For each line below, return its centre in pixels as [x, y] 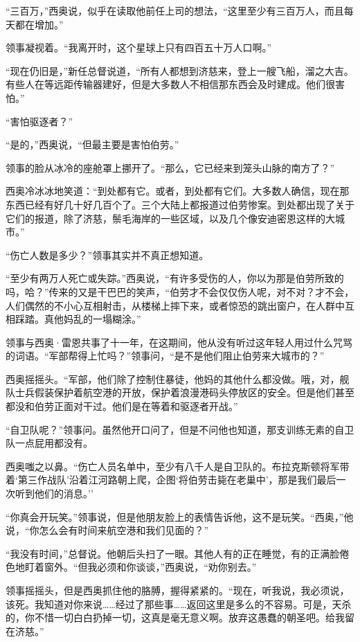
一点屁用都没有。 [54, 443]
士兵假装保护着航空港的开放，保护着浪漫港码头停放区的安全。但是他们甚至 [184, 392]
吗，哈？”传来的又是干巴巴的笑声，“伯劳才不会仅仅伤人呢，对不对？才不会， [180, 291]
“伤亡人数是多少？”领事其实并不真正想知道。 [107, 255]
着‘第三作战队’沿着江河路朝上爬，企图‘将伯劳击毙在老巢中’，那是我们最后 [171, 480]
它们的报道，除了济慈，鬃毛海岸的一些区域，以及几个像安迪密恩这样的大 [170, 218]
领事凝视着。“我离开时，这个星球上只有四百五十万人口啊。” [139, 47]
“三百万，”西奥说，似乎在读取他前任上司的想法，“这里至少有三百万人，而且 [175, 10]
